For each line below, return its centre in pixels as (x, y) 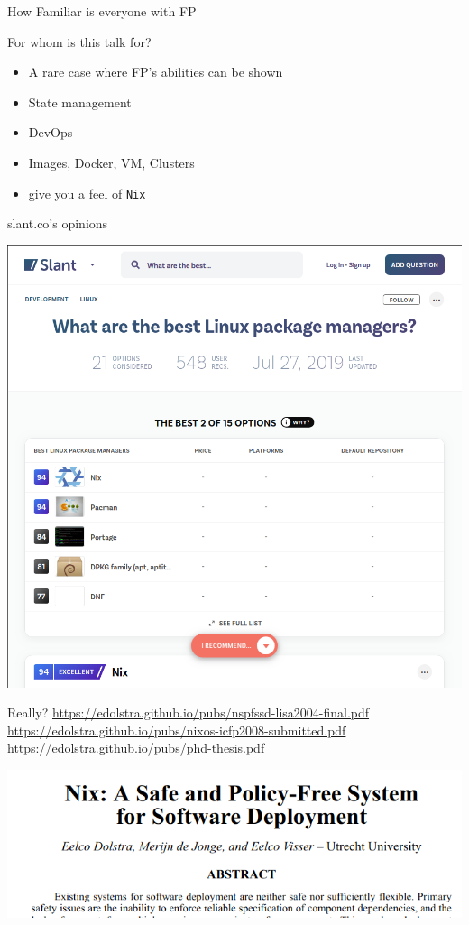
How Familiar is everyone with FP (102, 11)
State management (80, 102)
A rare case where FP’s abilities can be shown (156, 72)
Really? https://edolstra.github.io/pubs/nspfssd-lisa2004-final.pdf (189, 712)
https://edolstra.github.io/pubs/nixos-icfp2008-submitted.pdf (177, 730)
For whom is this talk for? (79, 41)
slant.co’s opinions (58, 223)
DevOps (51, 132)
